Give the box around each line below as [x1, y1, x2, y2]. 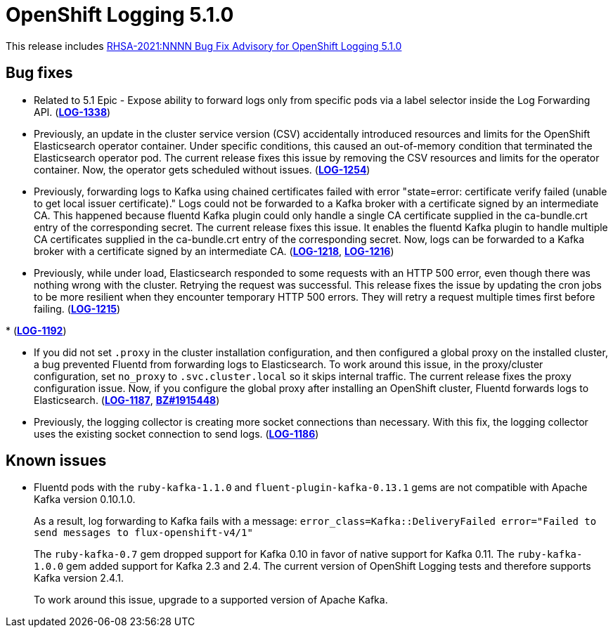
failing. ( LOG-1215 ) [34, 302, 121, 315]
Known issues [6, 452, 107, 470]
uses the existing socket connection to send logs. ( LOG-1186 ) [34, 427, 319, 440]
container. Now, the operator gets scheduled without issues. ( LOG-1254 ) [34, 163, 370, 176]
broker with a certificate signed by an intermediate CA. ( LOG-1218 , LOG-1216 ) [34, 244, 394, 257]
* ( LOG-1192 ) [6, 324, 67, 337]
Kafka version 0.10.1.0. [34, 493, 136, 506]
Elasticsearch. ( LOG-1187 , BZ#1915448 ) [34, 393, 220, 406]
